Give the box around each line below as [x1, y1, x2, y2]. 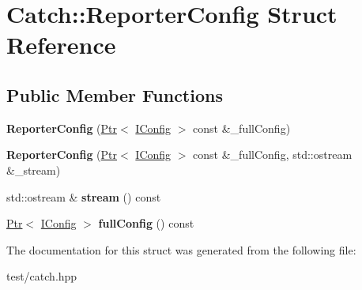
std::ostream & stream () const [6, 188, 161, 205]
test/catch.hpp [6, 268, 77, 284]
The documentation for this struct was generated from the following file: [6, 241, 356, 258]
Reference [6, 28, 116, 61]
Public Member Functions [6, 82, 223, 107]
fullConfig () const [98, 215, 194, 232]
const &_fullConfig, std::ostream [193, 146, 353, 163]
